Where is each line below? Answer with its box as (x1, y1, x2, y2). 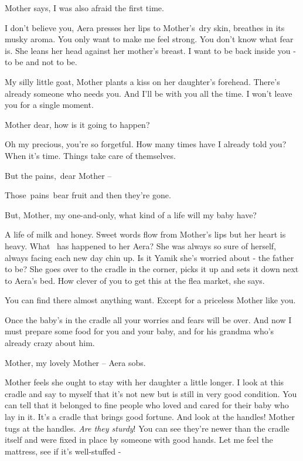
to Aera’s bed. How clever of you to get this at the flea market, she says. (5, 274, 265, 286)
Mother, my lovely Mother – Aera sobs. (5, 356, 146, 368)
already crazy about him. (5, 337, 95, 349)
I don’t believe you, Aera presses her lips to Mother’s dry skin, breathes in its (5, 21, 285, 33)
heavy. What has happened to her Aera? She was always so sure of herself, (5, 239, 276, 252)
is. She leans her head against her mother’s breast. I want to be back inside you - (5, 44, 296, 56)
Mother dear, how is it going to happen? (5, 118, 150, 130)
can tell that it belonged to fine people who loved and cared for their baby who (5, 399, 289, 411)
